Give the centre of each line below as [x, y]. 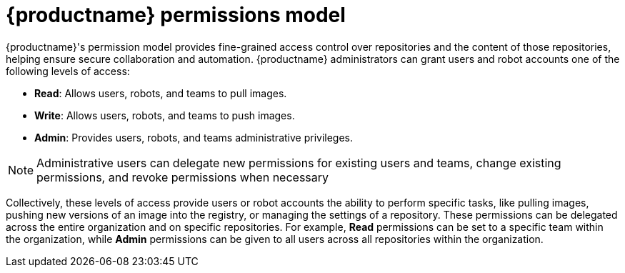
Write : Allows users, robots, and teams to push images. [165, 115]
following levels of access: [68, 71]
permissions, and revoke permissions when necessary [183, 177]
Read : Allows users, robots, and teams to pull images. [161, 93]
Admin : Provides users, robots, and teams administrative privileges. [194, 137]
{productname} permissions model [176, 15]
